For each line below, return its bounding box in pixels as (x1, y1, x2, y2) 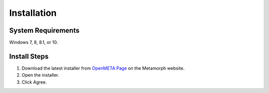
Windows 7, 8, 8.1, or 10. (9, 40, 58, 46)
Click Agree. (21, 79, 47, 85)
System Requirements (9, 26, 80, 35)
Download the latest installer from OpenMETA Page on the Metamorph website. (21, 65, 185, 71)
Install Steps (9, 52, 49, 60)
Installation (9, 7, 57, 18)
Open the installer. (21, 72, 59, 78)
